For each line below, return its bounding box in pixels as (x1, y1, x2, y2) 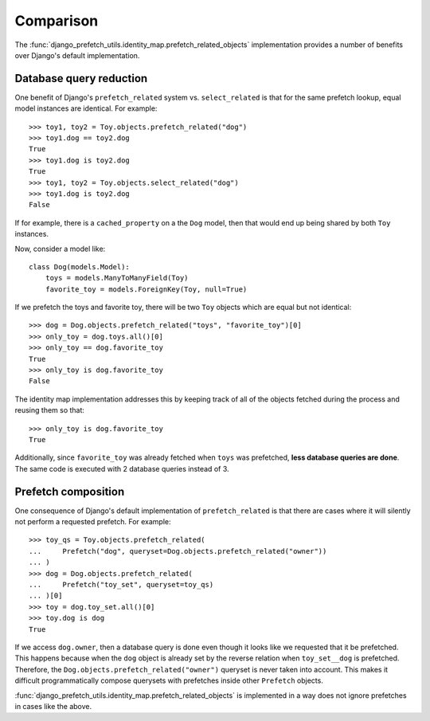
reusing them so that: (14, 406, 85, 415)
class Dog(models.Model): (29, 262, 131, 271)
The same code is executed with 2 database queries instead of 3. (14, 464, 230, 473)
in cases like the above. (14, 701, 92, 711)
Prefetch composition (14, 484, 125, 498)
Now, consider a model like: (14, 244, 106, 253)
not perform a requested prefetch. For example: (14, 517, 171, 527)
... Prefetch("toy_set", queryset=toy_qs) (29, 580, 214, 590)
